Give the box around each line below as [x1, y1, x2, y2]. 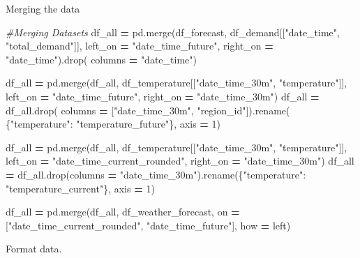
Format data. [6, 241, 62, 256]
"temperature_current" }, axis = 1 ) [6, 181, 155, 195]
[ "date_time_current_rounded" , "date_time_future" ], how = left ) [6, 218, 291, 232]
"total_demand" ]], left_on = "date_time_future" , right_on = [6, 38, 273, 53]
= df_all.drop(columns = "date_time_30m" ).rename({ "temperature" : [6, 167, 306, 181]
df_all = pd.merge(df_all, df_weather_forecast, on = [6, 204, 240, 219]
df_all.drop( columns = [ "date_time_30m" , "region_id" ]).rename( [6, 103, 290, 117]
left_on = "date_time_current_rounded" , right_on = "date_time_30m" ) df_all [6, 153, 354, 168]
